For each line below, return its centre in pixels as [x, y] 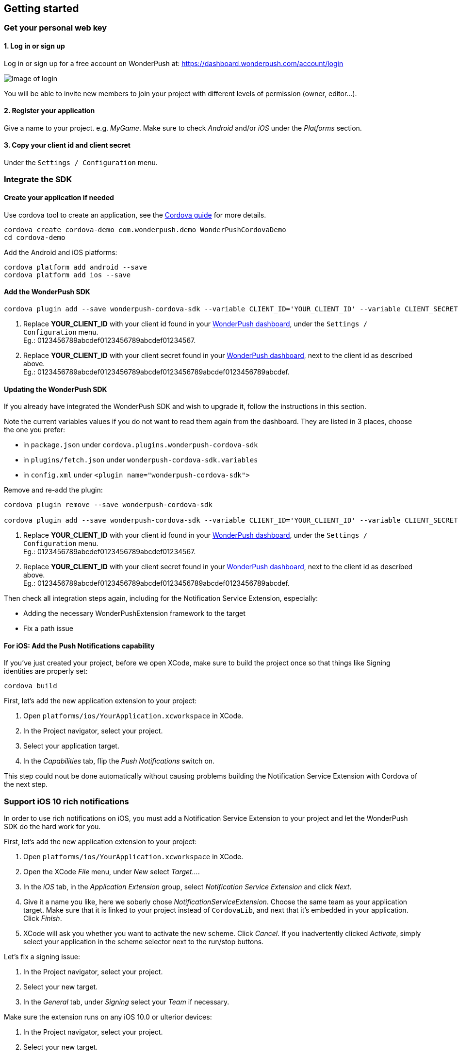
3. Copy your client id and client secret [67, 145]
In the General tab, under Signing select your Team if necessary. [126, 1002]
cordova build [31, 686]
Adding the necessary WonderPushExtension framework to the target [134, 613]
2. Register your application [49, 111]
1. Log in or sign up [34, 46]
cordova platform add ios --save [67, 275]
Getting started [41, 9]
